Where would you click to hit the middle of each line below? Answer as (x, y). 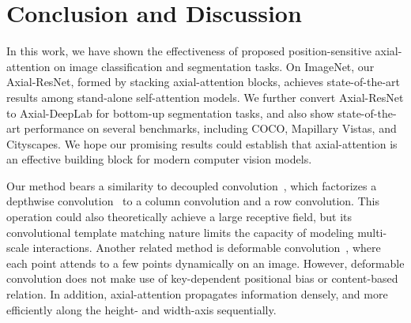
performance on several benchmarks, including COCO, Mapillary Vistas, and (210, 128)
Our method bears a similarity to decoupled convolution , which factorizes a (192, 185)
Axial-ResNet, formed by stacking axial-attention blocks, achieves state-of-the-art (204, 82)
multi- (372, 232)
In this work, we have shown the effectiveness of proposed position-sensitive (189, 51)
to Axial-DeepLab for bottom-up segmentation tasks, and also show (170, 113)
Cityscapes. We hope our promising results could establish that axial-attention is (202, 143)
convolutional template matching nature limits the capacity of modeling (180, 232)
